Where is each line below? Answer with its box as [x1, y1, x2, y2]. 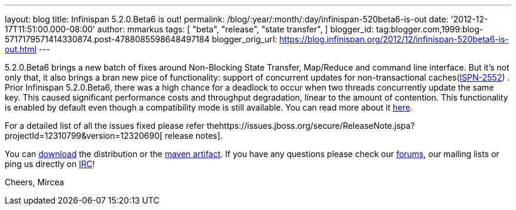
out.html [5, 44, 37, 54]
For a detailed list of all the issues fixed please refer [5, 121, 205, 131]
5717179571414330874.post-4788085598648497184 [5, 34, 210, 44]
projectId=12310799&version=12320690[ [5, 131, 163, 141]
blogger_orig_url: [211, 34, 277, 44]
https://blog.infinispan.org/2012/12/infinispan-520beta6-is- [279, 34, 509, 44]
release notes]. [164, 131, 223, 141]
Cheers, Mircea [5, 177, 64, 187]
